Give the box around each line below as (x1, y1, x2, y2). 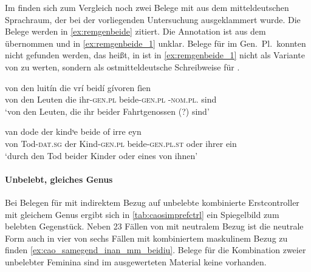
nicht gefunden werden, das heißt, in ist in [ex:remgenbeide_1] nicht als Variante (5, 49, 305, 61)
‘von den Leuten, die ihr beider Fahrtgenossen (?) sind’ (5, 104, 210, 117)
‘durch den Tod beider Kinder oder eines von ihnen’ (5, 149, 198, 161)
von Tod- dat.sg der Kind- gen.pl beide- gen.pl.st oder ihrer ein (5, 137, 237, 149)
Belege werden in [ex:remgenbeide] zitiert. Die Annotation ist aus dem (5, 25, 266, 38)
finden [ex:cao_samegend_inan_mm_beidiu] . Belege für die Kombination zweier (5, 243, 306, 256)
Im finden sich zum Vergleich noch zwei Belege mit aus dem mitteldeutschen (5, 1, 289, 13)
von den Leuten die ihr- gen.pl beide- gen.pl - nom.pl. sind (5, 93, 217, 106)
